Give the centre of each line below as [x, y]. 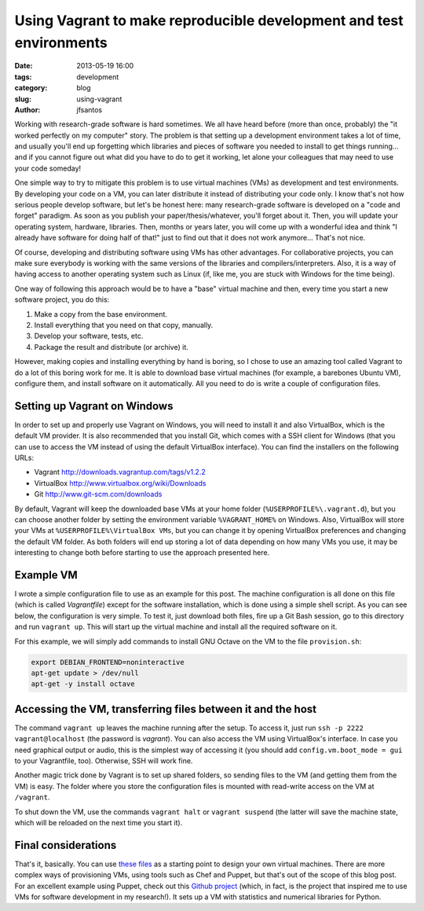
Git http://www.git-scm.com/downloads [98, 494]
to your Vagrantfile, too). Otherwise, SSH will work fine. [104, 761]
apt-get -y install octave [83, 684]
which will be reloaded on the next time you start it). [99, 822]
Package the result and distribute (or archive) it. [111, 347]
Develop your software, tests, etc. [89, 336]
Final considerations [66, 845]
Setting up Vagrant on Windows [94, 406]
